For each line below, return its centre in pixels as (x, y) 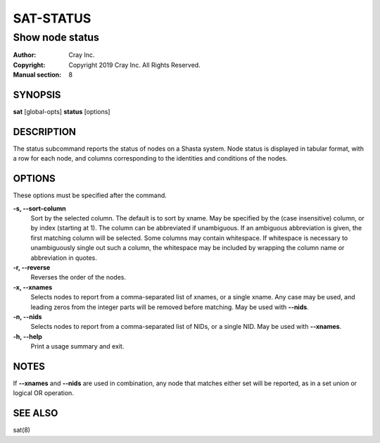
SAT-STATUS (52, 18)
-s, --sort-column (39, 208)
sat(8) (22, 430)
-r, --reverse (32, 268)
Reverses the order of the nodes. (78, 277)
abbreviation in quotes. (64, 258)
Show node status (56, 37)
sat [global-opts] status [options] (62, 112)
